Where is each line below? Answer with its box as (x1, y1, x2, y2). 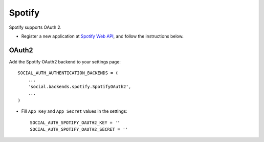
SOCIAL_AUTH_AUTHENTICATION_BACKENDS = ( (18, 70, 118, 76)
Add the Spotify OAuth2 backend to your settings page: (9, 59, 121, 64)
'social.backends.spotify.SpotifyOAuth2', (27, 84, 132, 90)
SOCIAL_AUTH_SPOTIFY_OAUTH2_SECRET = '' (30, 126, 128, 132)
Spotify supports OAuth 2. (9, 24, 62, 30)
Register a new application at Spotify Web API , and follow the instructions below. (21, 33, 184, 39)
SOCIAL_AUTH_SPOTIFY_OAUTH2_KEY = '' (30, 120, 121, 125)
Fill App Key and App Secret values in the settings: (21, 108, 127, 114)
